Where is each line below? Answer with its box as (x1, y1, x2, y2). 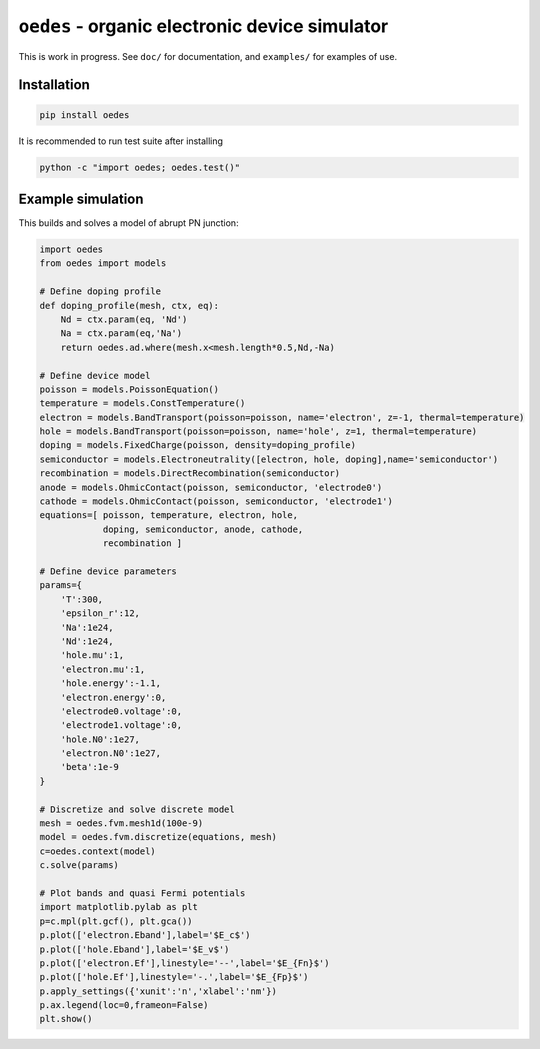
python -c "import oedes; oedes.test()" (39, 161, 240, 173)
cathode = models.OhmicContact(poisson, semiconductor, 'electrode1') (39, 496, 394, 507)
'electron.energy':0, (60, 691, 167, 703)
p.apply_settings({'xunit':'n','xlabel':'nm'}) (39, 985, 277, 997)
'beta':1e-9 (60, 761, 120, 773)
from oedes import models (39, 258, 167, 269)
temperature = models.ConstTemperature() (39, 398, 246, 409)
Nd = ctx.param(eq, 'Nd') (60, 313, 188, 325)
